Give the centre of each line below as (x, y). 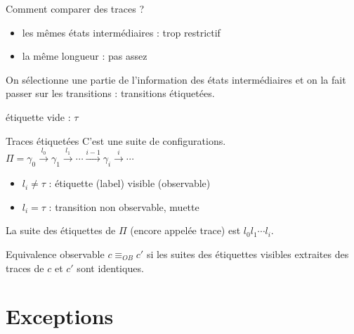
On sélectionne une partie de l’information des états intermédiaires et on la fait (176, 79)
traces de (25, 268)
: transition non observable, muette (124, 206)
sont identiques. (110, 268)
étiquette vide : (38, 116)
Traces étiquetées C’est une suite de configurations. (116, 140)
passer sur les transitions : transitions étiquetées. (110, 93)
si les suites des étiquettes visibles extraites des (248, 253)
